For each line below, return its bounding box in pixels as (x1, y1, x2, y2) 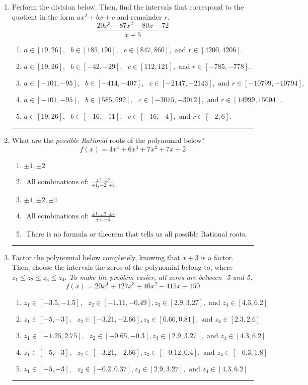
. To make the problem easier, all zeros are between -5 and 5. (64, 271, 253, 282)
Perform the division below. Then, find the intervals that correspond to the (12, 2, 244, 12)
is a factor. (201, 252, 234, 262)
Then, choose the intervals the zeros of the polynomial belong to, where (12, 262, 233, 272)
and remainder (117, 11, 162, 22)
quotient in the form (12, 11, 74, 22)
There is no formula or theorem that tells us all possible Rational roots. (26, 230, 247, 238)
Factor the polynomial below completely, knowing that (12, 252, 180, 262)
